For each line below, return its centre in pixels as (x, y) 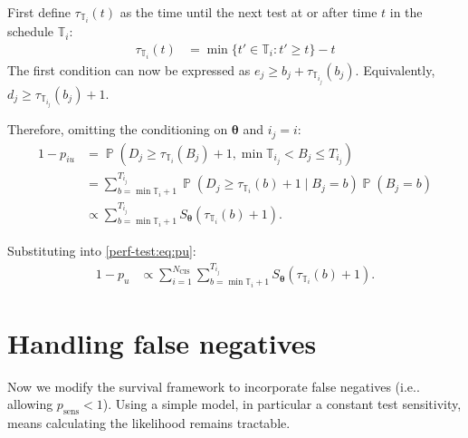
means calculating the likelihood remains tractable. (149, 423)
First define (39, 12)
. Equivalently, (395, 69)
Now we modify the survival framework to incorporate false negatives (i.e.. (214, 386)
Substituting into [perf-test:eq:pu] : (102, 250)
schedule (31, 31)
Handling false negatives (162, 342)
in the (406, 12)
